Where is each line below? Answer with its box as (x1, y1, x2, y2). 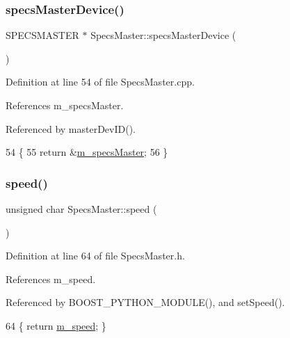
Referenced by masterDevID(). (6, 121, 136, 136)
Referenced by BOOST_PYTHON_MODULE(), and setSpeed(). (6, 295, 285, 309)
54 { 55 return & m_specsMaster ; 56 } (6, 145, 168, 159)
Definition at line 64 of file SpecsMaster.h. (6, 248, 185, 263)
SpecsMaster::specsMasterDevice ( (90, 28, 236, 42)
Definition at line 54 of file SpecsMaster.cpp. (6, 74, 195, 89)
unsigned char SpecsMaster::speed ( (6, 202, 157, 216)
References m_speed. (6, 271, 96, 286)
